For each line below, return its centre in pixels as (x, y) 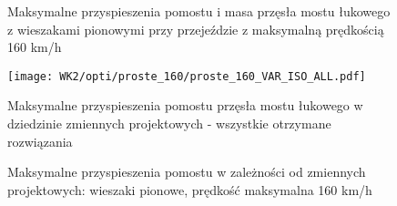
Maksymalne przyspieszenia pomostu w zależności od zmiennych (187, 172)
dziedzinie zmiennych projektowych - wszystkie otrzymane (169, 124)
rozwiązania (40, 141)
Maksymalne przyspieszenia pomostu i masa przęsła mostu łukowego (199, 11)
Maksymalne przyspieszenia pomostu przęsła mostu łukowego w (185, 105)
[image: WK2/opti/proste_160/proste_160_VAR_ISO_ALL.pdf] (187, 76)
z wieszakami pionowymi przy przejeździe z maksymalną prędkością (196, 29)
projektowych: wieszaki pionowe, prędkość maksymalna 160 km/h (190, 189)
